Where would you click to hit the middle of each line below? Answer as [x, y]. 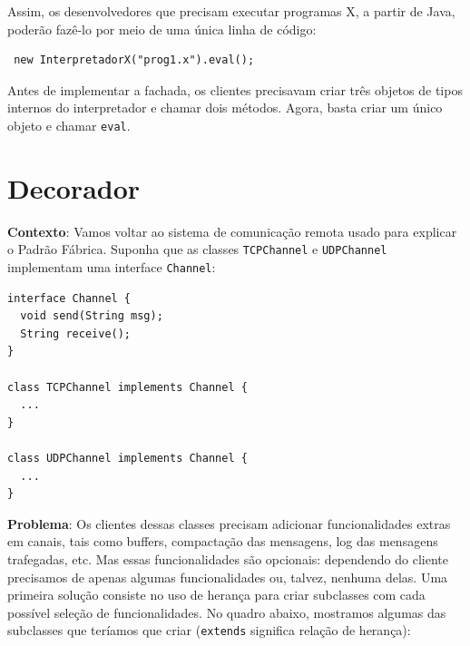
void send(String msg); [92, 316]
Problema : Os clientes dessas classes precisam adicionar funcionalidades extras [229, 523]
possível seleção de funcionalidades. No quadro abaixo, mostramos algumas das [227, 612]
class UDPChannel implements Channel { [127, 458]
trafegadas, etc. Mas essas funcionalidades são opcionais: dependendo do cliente [228, 558]
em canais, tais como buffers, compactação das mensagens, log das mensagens [223, 541]
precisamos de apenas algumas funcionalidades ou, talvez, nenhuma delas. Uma [228, 577]
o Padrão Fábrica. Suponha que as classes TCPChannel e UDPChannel [197, 249]
